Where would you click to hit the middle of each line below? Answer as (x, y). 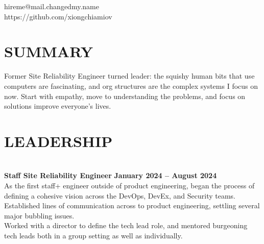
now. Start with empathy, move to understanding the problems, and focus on (125, 96)
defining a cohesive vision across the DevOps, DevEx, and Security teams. (120, 195)
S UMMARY (49, 51)
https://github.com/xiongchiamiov (58, 16)
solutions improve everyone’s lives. (58, 106)
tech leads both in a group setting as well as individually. (93, 235)
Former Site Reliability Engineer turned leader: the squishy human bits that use (129, 76)
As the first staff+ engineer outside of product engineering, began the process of (129, 185)
